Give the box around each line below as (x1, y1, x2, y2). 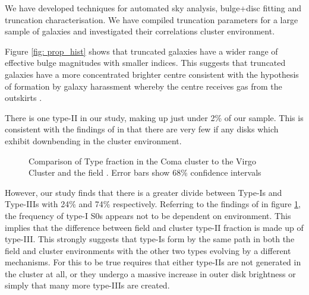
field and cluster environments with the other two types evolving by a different (5, 244, 291, 256)
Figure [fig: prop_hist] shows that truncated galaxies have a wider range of (5, 45, 278, 57)
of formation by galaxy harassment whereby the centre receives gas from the (5, 80, 282, 92)
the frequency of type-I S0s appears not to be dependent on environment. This (5, 209, 291, 221)
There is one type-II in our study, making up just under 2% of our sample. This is (5, 111, 304, 123)
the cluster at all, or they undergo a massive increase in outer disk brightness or (5, 267, 296, 280)
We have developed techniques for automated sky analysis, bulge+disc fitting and (5, 2, 301, 14)
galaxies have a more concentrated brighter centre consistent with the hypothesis (5, 68, 299, 80)
